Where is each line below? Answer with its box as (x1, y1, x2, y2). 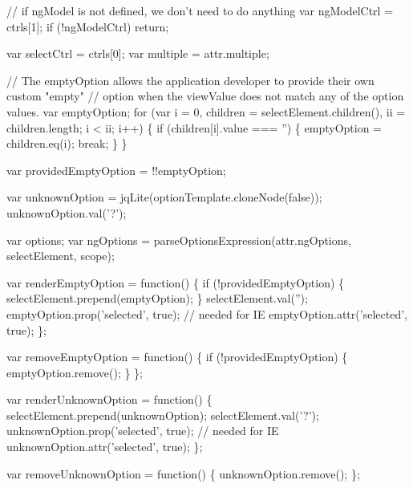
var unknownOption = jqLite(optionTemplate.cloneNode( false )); (6, 189, 322, 205)
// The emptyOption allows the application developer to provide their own (6, 71, 375, 88)
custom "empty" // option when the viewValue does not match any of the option (6, 87, 404, 104)
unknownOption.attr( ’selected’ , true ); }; (6, 438, 203, 455)
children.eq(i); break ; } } (6, 135, 128, 152)
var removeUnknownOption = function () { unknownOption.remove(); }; (6, 465, 360, 482)
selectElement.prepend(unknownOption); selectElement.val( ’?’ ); (6, 406, 319, 423)
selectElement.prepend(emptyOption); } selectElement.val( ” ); (6, 290, 308, 307)
